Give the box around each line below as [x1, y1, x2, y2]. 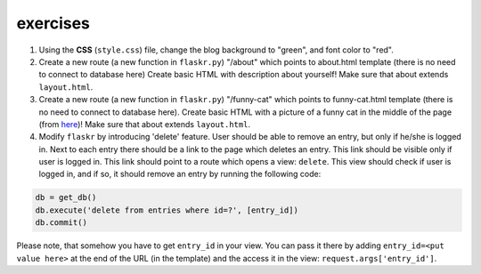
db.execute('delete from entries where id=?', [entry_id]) [35, 205, 298, 215]
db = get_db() [35, 192, 97, 203]
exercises [16, 13, 91, 33]
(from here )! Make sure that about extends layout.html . [38, 118, 251, 129]
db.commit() [35, 218, 88, 228]
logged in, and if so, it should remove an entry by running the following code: [38, 169, 322, 180]
